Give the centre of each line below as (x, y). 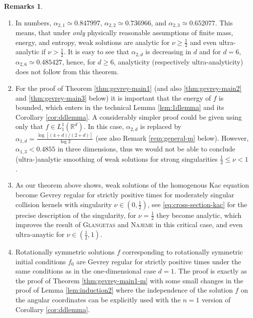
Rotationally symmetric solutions (65, 251)
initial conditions (41, 261)
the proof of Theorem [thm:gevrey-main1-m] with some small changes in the (129, 280)
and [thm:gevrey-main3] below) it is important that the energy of (113, 97)
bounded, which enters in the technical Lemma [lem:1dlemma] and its (120, 107)
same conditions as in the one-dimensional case (86, 271)
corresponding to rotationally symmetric (183, 251)
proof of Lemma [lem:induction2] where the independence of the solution (124, 290)
